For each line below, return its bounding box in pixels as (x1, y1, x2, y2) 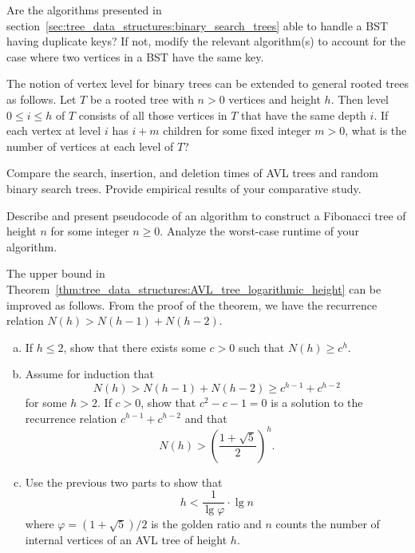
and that (184, 409, 227, 426)
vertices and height (228, 90, 321, 107)
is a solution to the (271, 393, 363, 410)
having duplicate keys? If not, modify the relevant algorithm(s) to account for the (6, 33, 406, 49)
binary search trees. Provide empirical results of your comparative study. (6, 180, 362, 196)
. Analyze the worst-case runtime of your (160, 223, 359, 239)
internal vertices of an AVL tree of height (25, 531, 227, 548)
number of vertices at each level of (6, 137, 174, 154)
